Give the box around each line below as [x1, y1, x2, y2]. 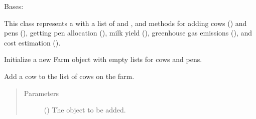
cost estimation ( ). [4, 37, 61, 47]
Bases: [4, 1, 24, 11]
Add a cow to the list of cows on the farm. [4, 70, 135, 81]
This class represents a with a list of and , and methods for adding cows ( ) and [4, 17, 247, 28]
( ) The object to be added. [44, 104, 126, 115]
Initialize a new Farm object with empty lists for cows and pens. [4, 54, 202, 64]
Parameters [24, 87, 59, 98]
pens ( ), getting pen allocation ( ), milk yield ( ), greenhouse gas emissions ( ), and [4, 27, 252, 38]
